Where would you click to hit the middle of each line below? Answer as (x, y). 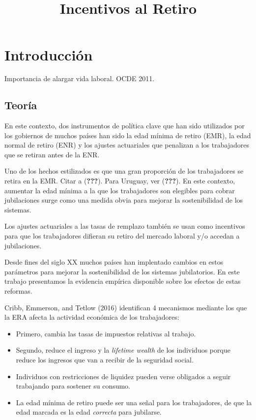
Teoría (21, 105)
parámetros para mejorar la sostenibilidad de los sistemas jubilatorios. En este (122, 271)
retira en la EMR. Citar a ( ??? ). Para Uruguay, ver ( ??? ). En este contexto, (120, 181)
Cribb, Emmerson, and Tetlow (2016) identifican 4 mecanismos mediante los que (126, 307)
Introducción (49, 55)
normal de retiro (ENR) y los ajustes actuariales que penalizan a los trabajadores (127, 145)
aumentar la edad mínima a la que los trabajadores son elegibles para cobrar (120, 190)
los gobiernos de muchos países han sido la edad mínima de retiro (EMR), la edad (128, 135)
